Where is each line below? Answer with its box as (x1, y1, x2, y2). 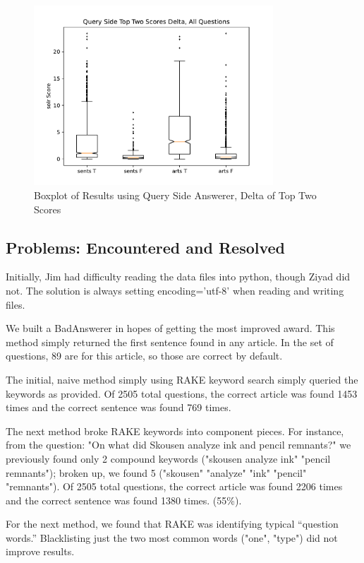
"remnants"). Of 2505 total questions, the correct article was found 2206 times (6, 479, 343, 494)
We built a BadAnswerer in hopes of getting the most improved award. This (6, 321, 335, 336)
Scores (34, 201, 61, 216)
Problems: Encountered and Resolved (6, 236, 285, 258)
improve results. (6, 544, 75, 559)
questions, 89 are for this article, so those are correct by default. (6, 348, 283, 363)
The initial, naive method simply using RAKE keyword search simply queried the (6, 372, 358, 386)
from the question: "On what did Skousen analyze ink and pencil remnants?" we (6, 437, 351, 452)
